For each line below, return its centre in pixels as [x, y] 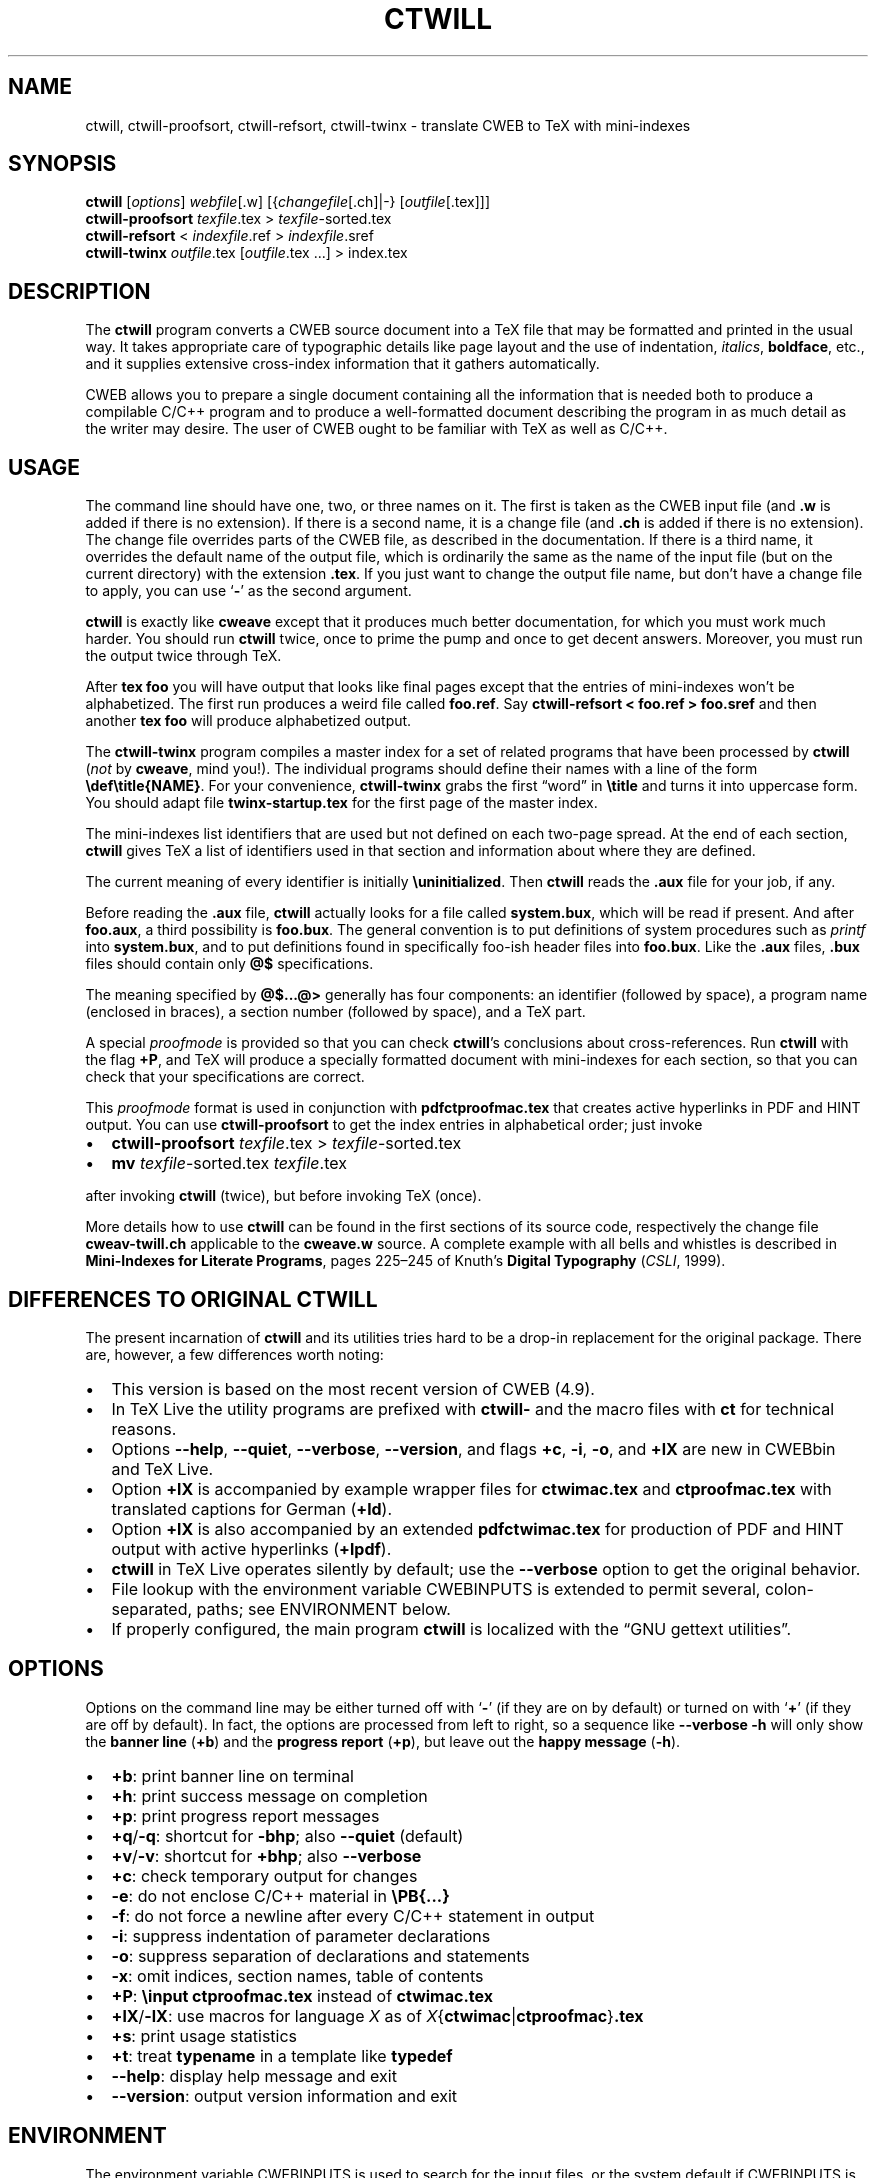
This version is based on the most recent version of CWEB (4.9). [353, 1388]
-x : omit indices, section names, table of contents [297, 1975]
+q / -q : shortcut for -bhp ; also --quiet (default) [287, 1835]
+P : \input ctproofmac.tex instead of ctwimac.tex [302, 1995]
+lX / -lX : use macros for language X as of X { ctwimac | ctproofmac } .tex [377, 2015]
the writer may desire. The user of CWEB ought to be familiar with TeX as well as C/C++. [376, 429]
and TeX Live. [162, 1468]
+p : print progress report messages [245, 1815]
